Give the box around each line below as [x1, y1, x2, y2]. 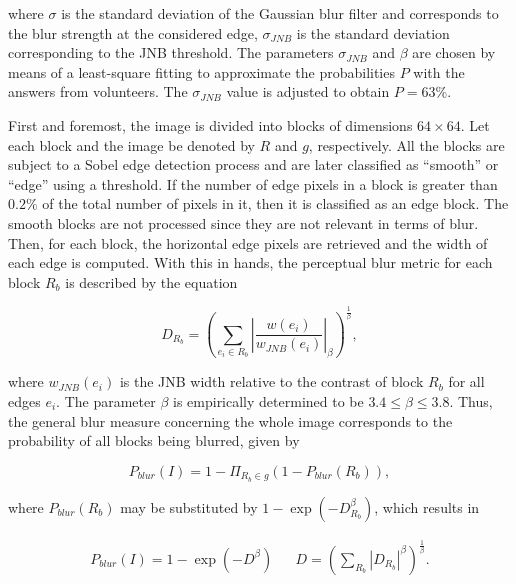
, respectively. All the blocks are [308, 134, 505, 155]
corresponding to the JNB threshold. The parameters [8, 42, 334, 63]
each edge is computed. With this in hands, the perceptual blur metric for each [8, 252, 493, 273]
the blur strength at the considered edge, [8, 22, 258, 43]
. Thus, [449, 390, 493, 411]
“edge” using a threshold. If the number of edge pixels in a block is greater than [8, 173, 498, 194]
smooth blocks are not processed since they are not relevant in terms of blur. [8, 212, 479, 233]
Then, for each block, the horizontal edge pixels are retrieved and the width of [8, 232, 488, 253]
